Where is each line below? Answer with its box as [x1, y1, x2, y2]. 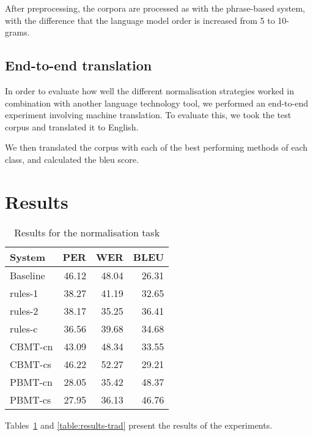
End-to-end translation [5, 56, 152, 75]
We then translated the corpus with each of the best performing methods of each [5, 141, 308, 154]
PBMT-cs [10, 392, 51, 407]
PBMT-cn [10, 374, 53, 389]
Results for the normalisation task [14, 225, 160, 239]
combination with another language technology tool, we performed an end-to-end [5, 96, 308, 109]
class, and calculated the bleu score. [5, 152, 139, 165]
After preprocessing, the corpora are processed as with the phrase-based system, [5, 2, 305, 14]
